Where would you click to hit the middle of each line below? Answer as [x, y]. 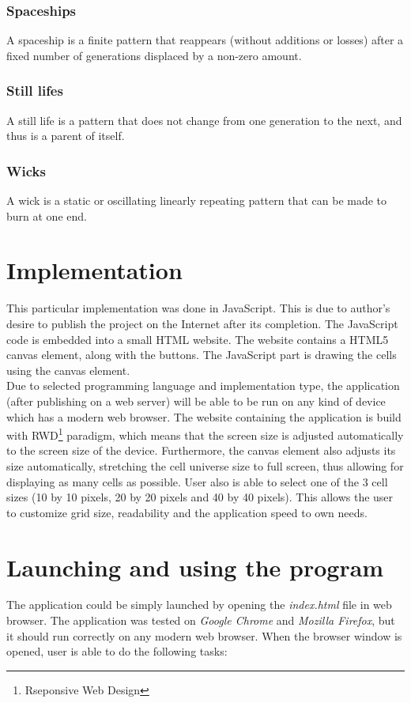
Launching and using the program [195, 567]
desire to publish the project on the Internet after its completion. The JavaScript [202, 323]
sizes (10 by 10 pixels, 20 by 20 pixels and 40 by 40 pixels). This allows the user [200, 497]
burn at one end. [47, 215]
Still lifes [35, 91]
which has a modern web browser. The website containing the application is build [204, 416]
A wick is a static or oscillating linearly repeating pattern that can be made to [197, 200]
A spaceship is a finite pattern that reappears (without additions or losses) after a [205, 40]
